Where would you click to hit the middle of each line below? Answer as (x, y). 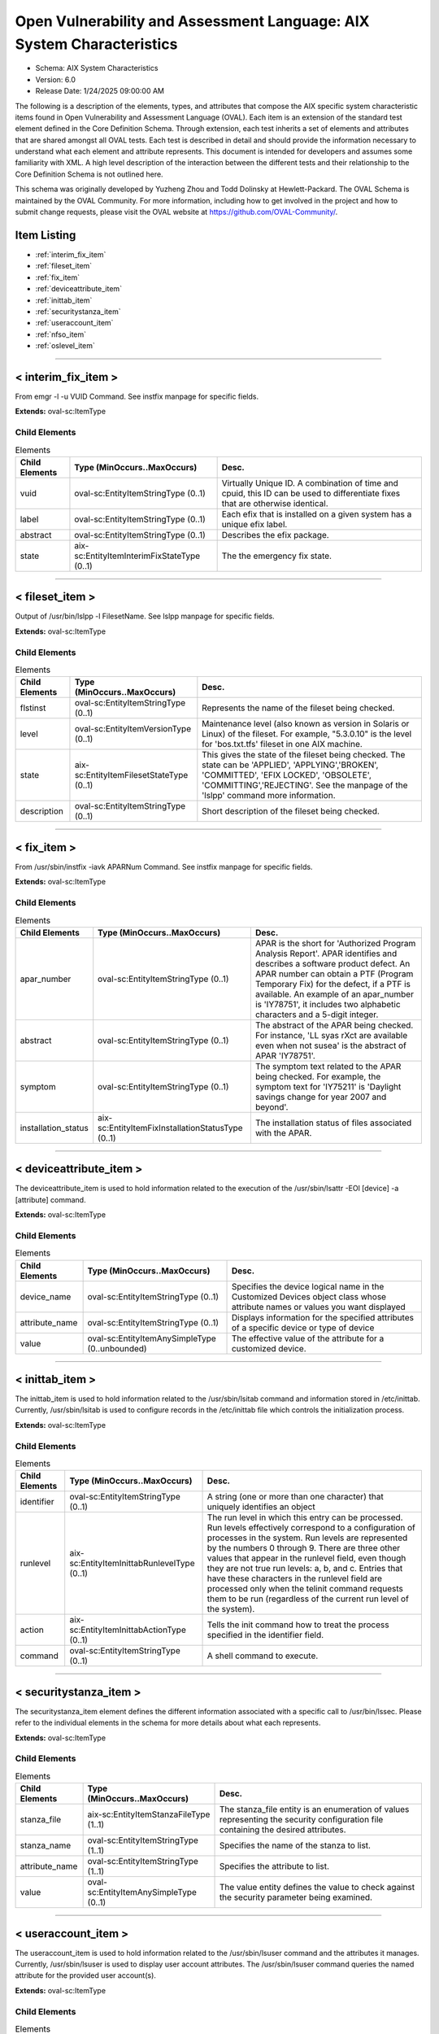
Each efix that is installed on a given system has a (317, 514)
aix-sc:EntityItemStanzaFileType (149, 1814)
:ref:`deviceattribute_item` (78, 289)
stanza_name (46, 1845)
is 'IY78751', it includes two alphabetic (328, 1004)
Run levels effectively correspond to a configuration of (311, 1528)
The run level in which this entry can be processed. (305, 1517)
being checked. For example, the (318, 1076)
